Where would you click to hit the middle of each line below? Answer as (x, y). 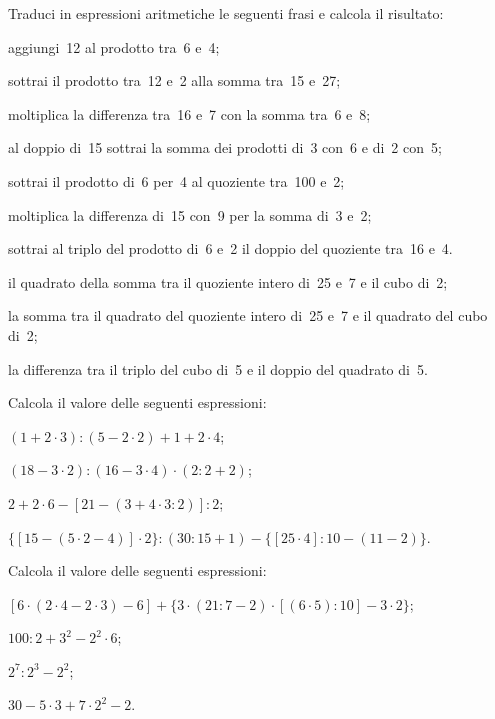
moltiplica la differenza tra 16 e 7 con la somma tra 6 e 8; (189, 113)
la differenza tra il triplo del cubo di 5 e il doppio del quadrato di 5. (218, 368)
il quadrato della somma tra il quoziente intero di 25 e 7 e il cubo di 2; (228, 281)
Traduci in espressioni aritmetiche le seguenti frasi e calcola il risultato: (226, 13)
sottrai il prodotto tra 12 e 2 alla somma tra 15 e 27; (174, 80)
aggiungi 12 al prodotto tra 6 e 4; (114, 46)
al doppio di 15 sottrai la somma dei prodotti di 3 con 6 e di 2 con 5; (225, 147)
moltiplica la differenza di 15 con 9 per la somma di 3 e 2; (190, 214)
